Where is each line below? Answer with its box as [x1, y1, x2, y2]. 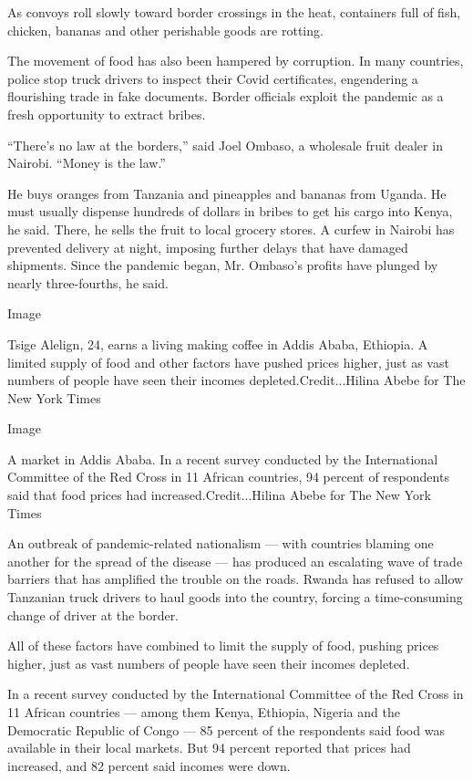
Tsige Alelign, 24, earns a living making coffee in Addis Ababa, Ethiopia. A [7, 334, 428, 353]
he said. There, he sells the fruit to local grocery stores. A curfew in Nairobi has [7, 219, 455, 238]
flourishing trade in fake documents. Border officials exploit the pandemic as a [7, 87, 444, 106]
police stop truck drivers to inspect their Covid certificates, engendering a [7, 68, 418, 88]
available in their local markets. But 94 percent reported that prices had [7, 738, 411, 757]
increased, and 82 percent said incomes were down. [7, 755, 291, 775]
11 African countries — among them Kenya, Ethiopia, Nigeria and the [7, 703, 400, 721]
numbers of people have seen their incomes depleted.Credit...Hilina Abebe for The [7, 370, 466, 390]
